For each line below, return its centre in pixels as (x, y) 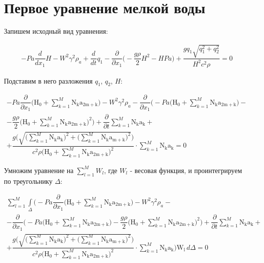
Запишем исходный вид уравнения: (56, 31)
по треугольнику (28, 181)
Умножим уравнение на (39, 170)
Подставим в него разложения (48, 80)
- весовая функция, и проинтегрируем (186, 170)
